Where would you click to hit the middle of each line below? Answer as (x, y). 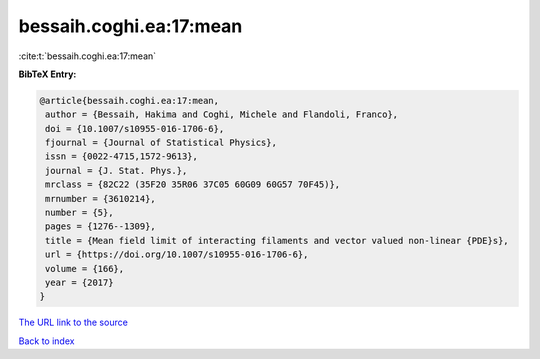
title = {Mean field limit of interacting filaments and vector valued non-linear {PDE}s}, (277, 240)
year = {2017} (79, 282)
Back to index (46, 341)
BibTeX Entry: (47, 74)
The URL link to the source (73, 322)
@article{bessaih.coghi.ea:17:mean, (129, 100)
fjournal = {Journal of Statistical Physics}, (161, 143)
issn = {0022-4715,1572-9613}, (122, 156)
